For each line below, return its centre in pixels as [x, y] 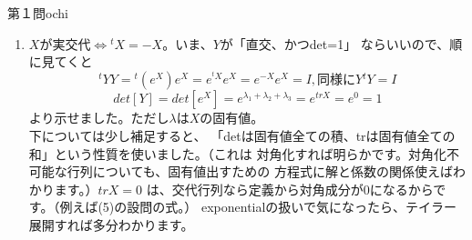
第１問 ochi [38, 13]
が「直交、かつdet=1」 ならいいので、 [335, 43]
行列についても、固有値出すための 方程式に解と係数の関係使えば [260, 171]
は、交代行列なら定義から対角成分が [255, 189]
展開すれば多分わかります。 [111, 224]
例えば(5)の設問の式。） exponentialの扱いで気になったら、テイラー [258, 207]
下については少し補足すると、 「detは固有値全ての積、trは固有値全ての [242, 135]
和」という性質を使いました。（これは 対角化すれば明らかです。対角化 [238, 153]
